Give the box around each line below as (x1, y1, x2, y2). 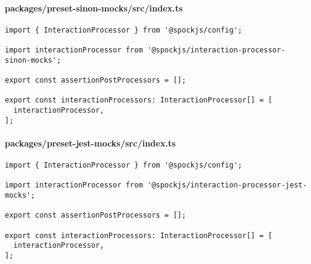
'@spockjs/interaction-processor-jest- (147, 181, 307, 190)
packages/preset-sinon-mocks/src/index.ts (5, 1, 183, 14)
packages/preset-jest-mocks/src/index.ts (5, 136, 176, 149)
